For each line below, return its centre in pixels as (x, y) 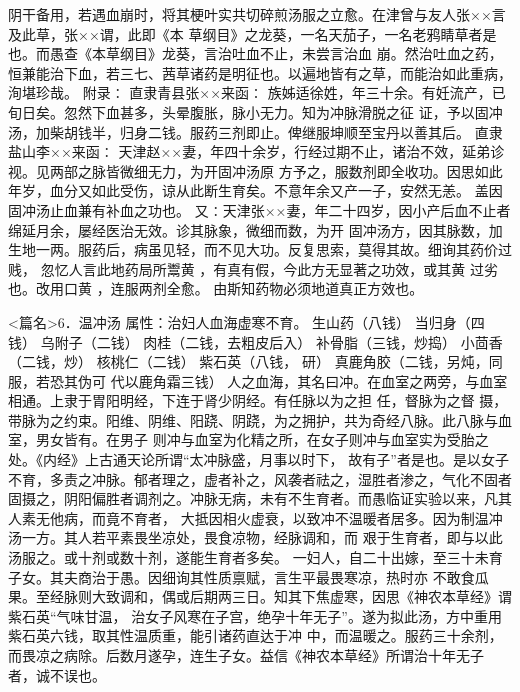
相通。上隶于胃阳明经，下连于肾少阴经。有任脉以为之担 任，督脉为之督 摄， (258, 400)
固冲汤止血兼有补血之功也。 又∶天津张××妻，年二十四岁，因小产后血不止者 (259, 209)
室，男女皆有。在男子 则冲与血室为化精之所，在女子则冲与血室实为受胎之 (248, 439)
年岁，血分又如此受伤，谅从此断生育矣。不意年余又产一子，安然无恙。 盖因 (255, 190)
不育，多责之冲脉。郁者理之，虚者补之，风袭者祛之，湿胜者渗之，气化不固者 (260, 478)
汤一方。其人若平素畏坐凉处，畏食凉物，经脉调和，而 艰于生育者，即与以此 (255, 537)
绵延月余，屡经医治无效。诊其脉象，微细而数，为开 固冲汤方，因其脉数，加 (255, 229)
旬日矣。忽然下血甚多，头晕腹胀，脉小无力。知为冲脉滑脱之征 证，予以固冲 (255, 111)
